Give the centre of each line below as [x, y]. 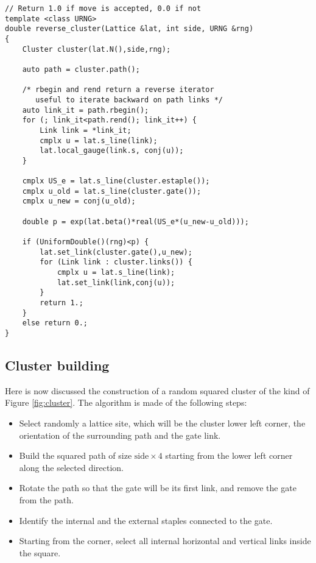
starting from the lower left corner [229, 455]
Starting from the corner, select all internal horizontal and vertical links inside [165, 541]
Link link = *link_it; [86, 130]
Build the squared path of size [75, 455]
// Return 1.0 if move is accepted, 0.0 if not [103, 9]
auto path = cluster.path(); [81, 69]
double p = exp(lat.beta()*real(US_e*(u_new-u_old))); [135, 221]
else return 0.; [55, 323]
